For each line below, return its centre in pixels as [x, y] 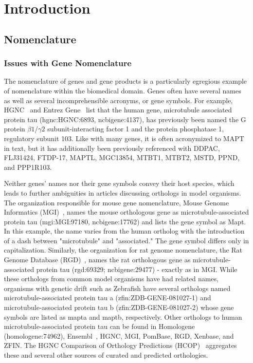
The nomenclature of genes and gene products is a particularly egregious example [126, 81]
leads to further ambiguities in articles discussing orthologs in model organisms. [123, 192]
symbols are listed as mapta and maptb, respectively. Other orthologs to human [123, 317]
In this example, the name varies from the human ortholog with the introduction [124, 231]
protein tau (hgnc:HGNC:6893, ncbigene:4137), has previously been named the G [125, 119]
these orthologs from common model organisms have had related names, [111, 279]
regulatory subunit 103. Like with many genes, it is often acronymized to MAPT [124, 138]
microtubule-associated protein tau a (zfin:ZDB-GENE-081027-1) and [108, 298]
